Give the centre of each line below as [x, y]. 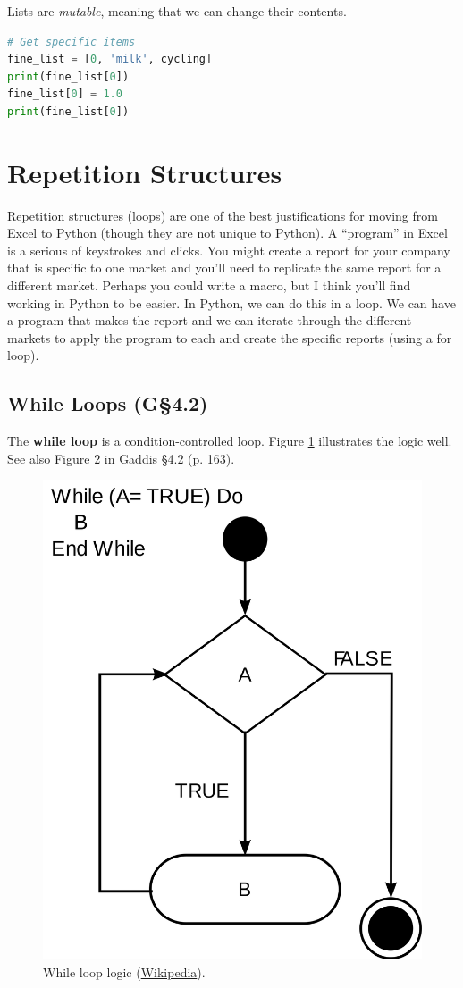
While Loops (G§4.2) [108, 403]
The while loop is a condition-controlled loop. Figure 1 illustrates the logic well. [230, 441]
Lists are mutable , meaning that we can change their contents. [177, 11]
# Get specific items [72, 42]
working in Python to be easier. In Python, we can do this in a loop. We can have [231, 302]
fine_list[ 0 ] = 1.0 [65, 94]
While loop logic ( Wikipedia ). [124, 971]
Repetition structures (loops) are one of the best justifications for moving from [223, 215]
